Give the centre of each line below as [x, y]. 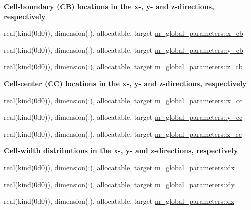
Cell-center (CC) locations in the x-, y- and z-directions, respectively [125, 83]
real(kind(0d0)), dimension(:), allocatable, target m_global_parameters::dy [119, 184]
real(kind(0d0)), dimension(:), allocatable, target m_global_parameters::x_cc [123, 100]
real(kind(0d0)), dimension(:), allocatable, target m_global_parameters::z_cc [123, 134]
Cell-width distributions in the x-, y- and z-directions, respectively [121, 151]
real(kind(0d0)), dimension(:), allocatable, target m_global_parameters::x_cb [124, 33]
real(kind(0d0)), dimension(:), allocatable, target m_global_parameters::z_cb [123, 67]
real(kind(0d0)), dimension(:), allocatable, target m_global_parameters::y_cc [123, 117]
